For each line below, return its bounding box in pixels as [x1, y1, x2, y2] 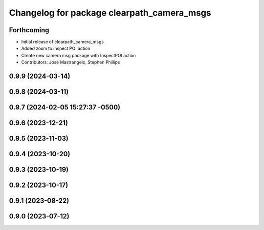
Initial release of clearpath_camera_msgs [21, 39, 104, 45]
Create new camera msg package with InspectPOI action [21, 52, 136, 58]
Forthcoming [9, 26, 49, 34]
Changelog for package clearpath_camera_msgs [9, 7, 211, 18]
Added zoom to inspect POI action [21, 45, 90, 51]
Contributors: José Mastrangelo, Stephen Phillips [21, 59, 120, 65]
